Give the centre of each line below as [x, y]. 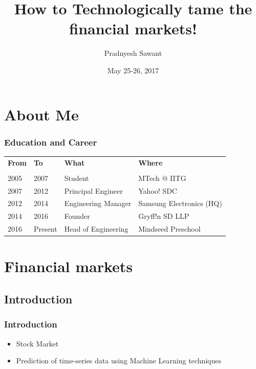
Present [45, 229]
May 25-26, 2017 [133, 70]
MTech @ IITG [162, 178]
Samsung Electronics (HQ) [180, 203]
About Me [41, 114]
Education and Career [51, 142]
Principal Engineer [93, 190]
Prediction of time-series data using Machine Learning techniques [119, 361]
